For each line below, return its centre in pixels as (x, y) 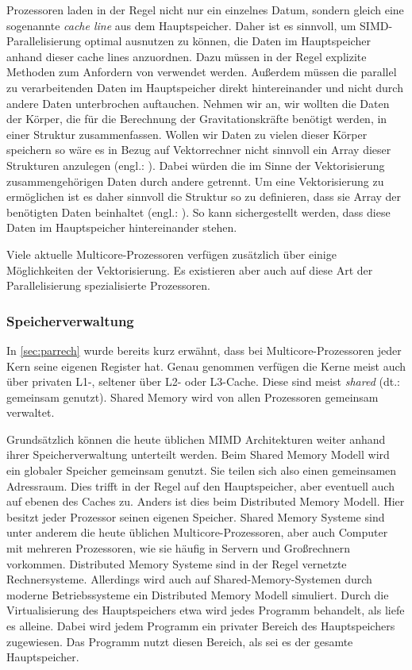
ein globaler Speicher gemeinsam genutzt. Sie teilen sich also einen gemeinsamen (202, 470)
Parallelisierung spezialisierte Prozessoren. (108, 285)
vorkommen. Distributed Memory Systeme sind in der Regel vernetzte (177, 563)
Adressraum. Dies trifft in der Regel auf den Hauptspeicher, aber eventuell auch (200, 485)
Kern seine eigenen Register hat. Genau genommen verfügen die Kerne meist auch (206, 366)
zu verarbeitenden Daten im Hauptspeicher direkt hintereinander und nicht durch (205, 87)
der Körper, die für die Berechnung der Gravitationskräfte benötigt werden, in (197, 119)
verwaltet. (31, 412)
